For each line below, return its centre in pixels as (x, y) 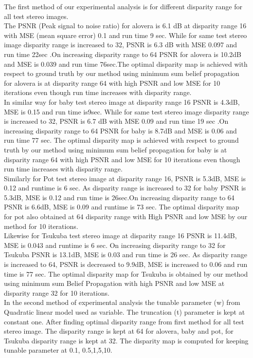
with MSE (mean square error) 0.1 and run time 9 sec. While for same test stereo (126, 35)
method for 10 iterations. (41, 226)
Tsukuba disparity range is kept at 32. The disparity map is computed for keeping (126, 340)
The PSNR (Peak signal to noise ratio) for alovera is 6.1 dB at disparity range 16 (125, 26)
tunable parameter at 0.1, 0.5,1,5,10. (58, 350)
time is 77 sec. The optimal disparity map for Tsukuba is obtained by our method (126, 273)
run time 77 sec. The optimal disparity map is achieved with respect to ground (121, 140)
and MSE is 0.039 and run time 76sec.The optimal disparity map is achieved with (126, 64)
